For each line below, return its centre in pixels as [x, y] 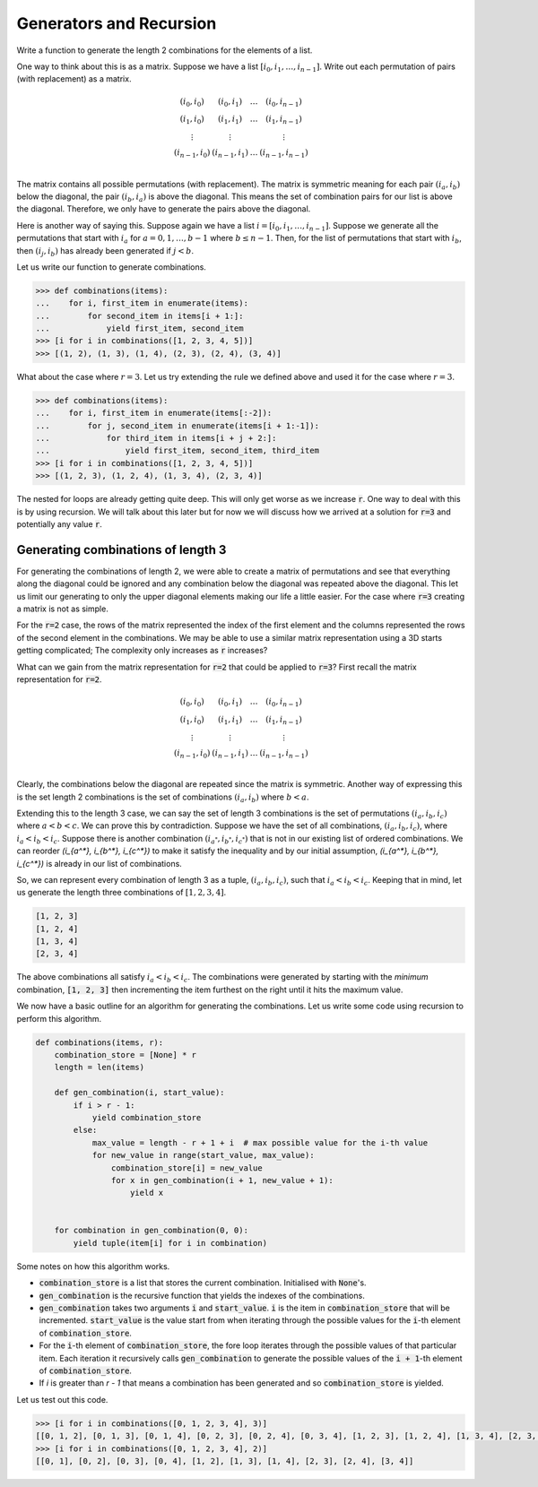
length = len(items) [100, 1068]
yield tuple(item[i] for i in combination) [170, 1243]
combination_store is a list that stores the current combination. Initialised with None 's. [203, 1283]
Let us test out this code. [62, 1399]
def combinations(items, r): [100, 1042]
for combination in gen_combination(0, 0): [151, 1231]
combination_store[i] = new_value [187, 1168]
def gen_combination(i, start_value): [139, 1093]
